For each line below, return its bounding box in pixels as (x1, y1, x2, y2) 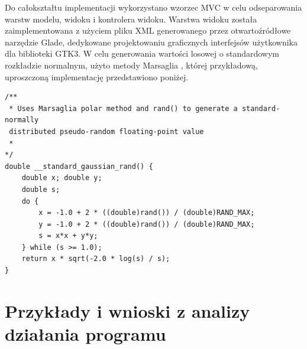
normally (5, 116, 39, 125)
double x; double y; (21, 174, 102, 182)
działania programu (5, 322, 166, 346)
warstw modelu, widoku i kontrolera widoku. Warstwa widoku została (5, 12, 257, 25)
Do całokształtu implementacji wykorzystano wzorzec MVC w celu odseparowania (5, 1, 302, 13)
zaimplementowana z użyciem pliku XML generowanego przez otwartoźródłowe (5, 24, 291, 37)
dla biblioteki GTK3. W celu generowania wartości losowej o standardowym (5, 47, 279, 60)
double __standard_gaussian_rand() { (5, 162, 153, 171)
